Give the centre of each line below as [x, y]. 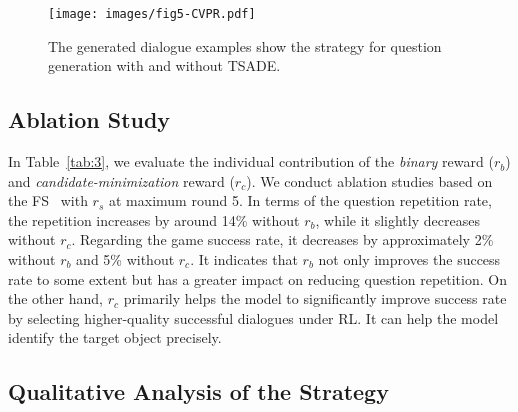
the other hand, [55, 298]
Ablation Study [89, 119]
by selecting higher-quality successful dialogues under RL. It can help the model [253, 317]
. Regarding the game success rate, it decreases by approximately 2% [282, 239]
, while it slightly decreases [397, 219]
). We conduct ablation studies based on [369, 180]
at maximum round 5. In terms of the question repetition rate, [300, 200]
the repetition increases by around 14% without [154, 219]
